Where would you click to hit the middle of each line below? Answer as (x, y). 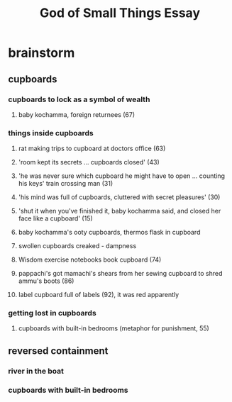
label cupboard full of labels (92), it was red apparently (99, 295)
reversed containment (58, 351)
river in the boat (36, 371)
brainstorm (42, 53)
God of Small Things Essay (120, 13)
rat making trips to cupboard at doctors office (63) (92, 149)
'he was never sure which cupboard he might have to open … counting (122, 176)
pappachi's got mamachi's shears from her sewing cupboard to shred (120, 274)
